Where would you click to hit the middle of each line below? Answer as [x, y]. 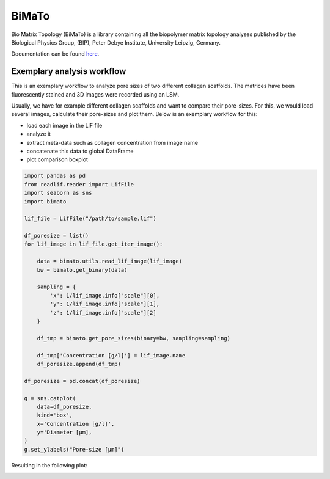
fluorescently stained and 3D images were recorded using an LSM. [95, 94]
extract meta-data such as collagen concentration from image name [112, 142]
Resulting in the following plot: [50, 465]
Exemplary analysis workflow [69, 71]
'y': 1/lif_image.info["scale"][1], [105, 304]
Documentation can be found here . [55, 54]
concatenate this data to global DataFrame [80, 151]
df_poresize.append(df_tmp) [79, 364]
